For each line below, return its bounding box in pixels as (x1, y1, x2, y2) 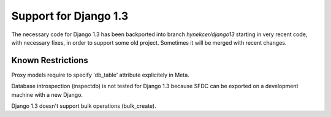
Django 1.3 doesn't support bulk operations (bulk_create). (11, 102, 156, 110)
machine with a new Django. (11, 91, 83, 98)
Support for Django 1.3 (11, 9, 129, 23)
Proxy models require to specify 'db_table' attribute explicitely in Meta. (11, 71, 189, 78)
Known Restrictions (11, 55, 88, 66)
